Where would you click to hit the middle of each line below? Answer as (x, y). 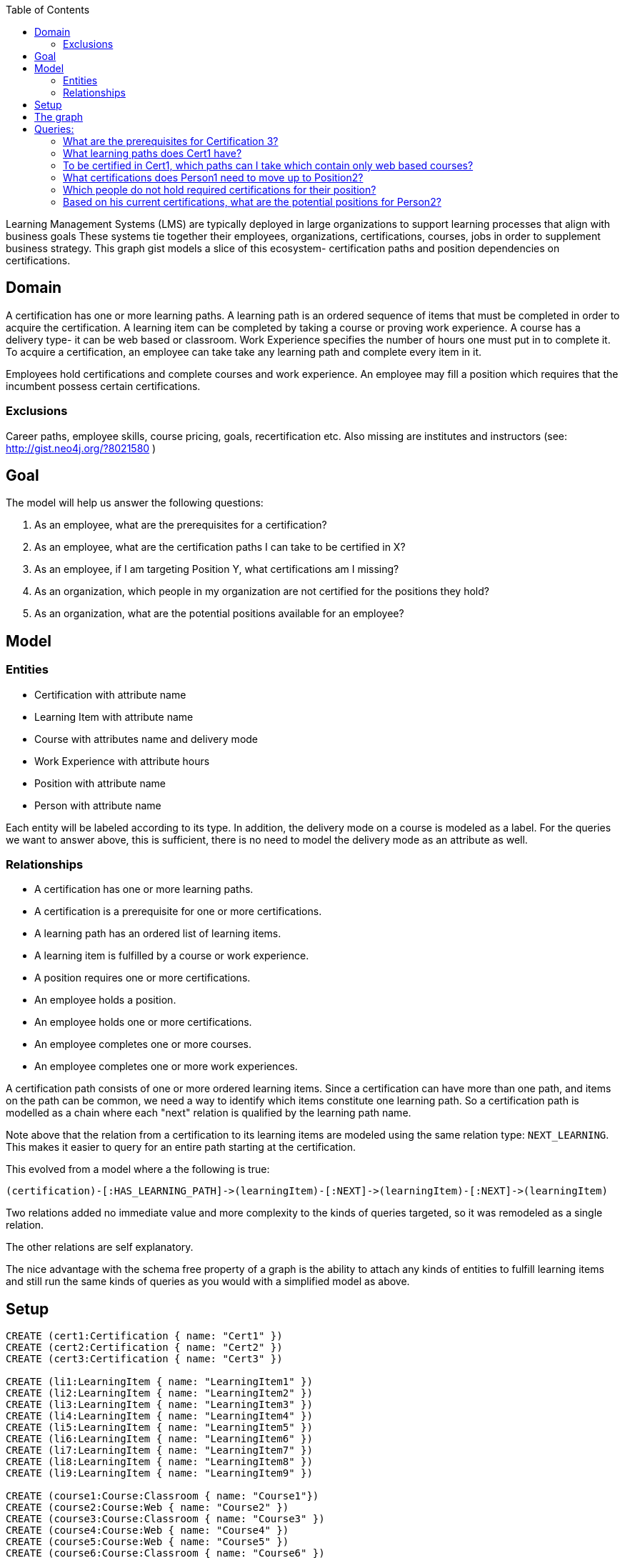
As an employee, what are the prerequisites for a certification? (181, 525)
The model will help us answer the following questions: (135, 503)
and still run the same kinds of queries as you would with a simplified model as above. (208, 1282)
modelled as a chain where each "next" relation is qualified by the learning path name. (209, 1113)
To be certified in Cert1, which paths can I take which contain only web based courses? (268, 165)
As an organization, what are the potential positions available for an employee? (219, 614)
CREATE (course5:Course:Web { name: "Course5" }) (147, 1542)
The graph (59, 117)
